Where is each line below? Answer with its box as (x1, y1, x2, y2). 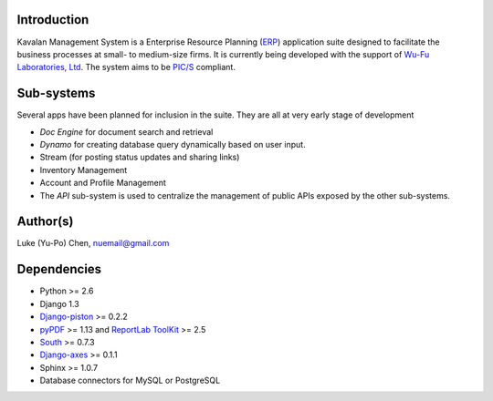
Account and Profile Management (39, 178, 166, 189)
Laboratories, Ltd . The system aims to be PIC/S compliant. (16, 62, 236, 73)
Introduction (16, 12, 89, 27)
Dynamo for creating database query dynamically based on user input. (39, 139, 306, 149)
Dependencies (16, 262, 102, 277)
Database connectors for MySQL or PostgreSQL (39, 375, 221, 386)
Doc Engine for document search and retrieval (39, 126, 214, 137)
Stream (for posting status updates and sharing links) (39, 151, 240, 163)
